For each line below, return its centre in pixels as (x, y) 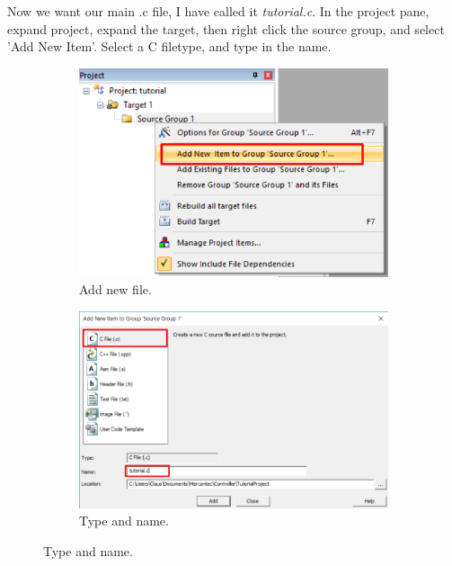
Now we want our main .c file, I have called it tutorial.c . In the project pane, (218, 11)
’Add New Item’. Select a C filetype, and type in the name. (169, 46)
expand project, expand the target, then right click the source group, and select (226, 28)
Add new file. (115, 289)
